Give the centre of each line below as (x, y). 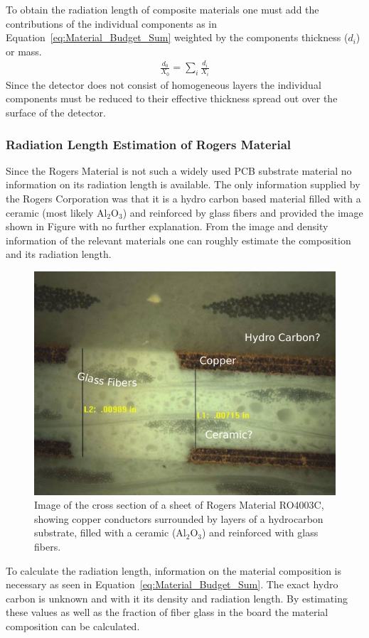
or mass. (24, 51)
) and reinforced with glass (260, 532)
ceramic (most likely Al (57, 212)
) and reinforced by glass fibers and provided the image (243, 212)
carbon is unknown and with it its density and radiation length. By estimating (177, 598)
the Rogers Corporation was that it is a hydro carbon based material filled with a (183, 199)
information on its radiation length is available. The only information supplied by (183, 184)
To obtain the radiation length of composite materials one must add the (162, 9)
